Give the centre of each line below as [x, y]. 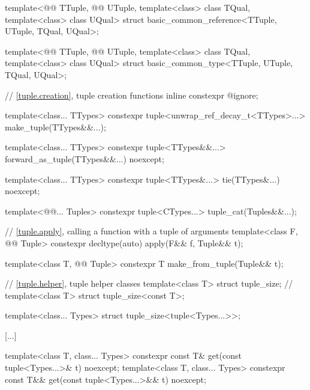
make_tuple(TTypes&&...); [55, 126]
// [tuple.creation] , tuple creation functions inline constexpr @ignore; [132, 95]
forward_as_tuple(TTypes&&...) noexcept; [85, 158]
